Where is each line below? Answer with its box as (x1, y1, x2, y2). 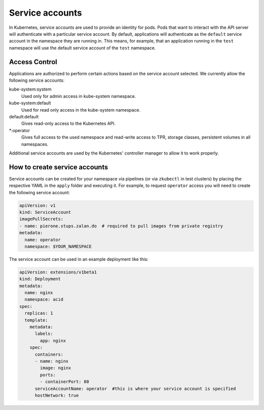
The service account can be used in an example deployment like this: (9, 256, 149, 262)
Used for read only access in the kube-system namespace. (21, 107, 141, 113)
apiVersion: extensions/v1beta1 (19, 269, 97, 275)
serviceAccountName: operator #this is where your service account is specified (35, 386, 236, 391)
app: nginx (40, 338, 66, 343)
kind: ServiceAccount (19, 209, 71, 215)
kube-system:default (9, 100, 51, 106)
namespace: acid (24, 296, 64, 302)
